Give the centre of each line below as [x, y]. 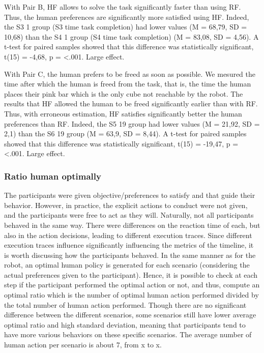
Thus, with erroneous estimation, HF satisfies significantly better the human [123, 113]
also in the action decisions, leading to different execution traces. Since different [128, 235]
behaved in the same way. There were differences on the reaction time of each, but [132, 225]
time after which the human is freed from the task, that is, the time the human [128, 84]
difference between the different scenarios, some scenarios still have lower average [130, 315]
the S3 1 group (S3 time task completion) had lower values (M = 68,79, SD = [126, 27]
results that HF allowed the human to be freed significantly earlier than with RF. [131, 104]
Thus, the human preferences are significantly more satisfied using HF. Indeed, [127, 17]
